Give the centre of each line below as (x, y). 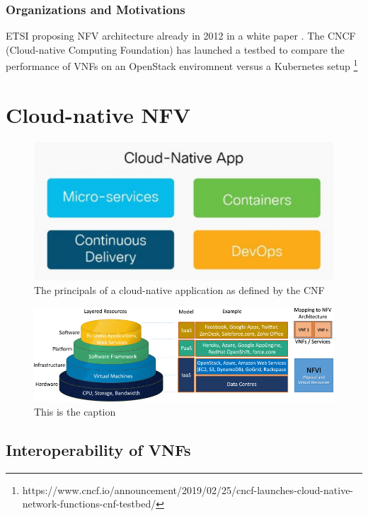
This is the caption (75, 411)
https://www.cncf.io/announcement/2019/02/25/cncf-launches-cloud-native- (188, 489)
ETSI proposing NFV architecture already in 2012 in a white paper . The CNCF (181, 36)
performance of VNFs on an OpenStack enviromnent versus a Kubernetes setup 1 (182, 65)
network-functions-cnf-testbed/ (89, 504)
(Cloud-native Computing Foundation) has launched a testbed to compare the (175, 49)
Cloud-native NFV (98, 114)
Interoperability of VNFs (98, 449)
